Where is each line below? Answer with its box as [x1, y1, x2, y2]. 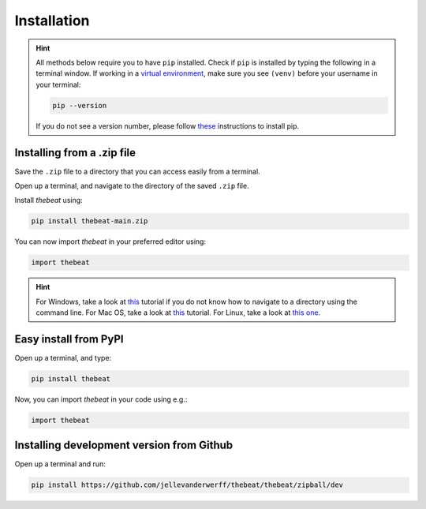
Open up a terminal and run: [14, 459, 106, 469]
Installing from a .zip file [14, 146, 136, 159]
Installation [14, 12, 90, 29]
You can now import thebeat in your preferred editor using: [14, 237, 207, 246]
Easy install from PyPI [14, 332, 124, 346]
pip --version [52, 101, 107, 110]
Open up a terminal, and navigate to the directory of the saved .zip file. [14, 181, 249, 190]
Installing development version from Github [14, 439, 234, 452]
